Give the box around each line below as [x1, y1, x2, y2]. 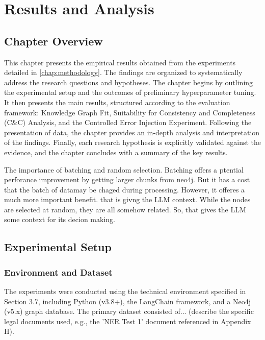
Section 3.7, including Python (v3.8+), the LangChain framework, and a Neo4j [4, 296, 251, 306]
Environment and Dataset [4, 265, 113, 278]
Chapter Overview [4, 33, 103, 48]
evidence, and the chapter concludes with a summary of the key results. [4, 147, 228, 157]
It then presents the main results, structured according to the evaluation [4, 96, 230, 107]
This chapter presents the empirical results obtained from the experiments [4, 57, 236, 67]
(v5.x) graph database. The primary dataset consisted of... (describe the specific [4, 306, 254, 317]
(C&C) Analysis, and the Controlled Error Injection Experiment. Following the [4, 117, 252, 128]
